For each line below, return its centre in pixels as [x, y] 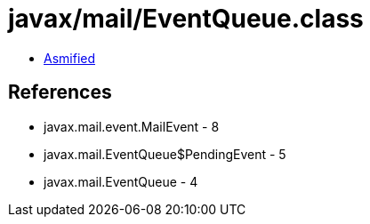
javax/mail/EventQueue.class [186, 19]
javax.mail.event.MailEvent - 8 [132, 126]
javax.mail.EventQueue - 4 [121, 181]
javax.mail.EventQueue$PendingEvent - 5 [165, 154]
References [60, 92]
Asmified [70, 58]
